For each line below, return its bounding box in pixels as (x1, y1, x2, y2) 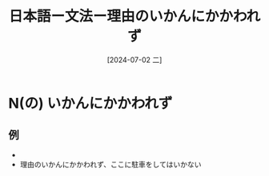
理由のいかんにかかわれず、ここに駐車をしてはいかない (19, 159, 202, 169)
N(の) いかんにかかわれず (8, 94, 173, 112)
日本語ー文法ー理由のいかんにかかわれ (8, 7, 261, 25)
